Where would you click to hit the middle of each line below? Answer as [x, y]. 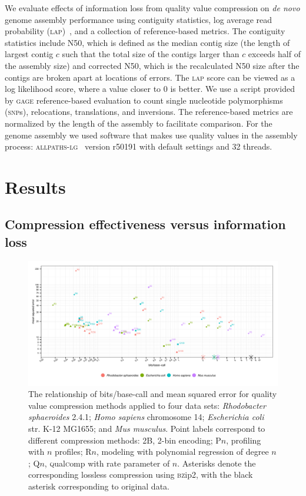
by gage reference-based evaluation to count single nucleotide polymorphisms [144, 100]
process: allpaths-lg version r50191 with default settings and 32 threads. [139, 146]
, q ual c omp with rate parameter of [107, 463]
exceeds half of [274, 54]
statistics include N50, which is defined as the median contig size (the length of [147, 42]
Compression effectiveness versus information [145, 224]
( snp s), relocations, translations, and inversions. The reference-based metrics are [149, 112]
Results [35, 186]
